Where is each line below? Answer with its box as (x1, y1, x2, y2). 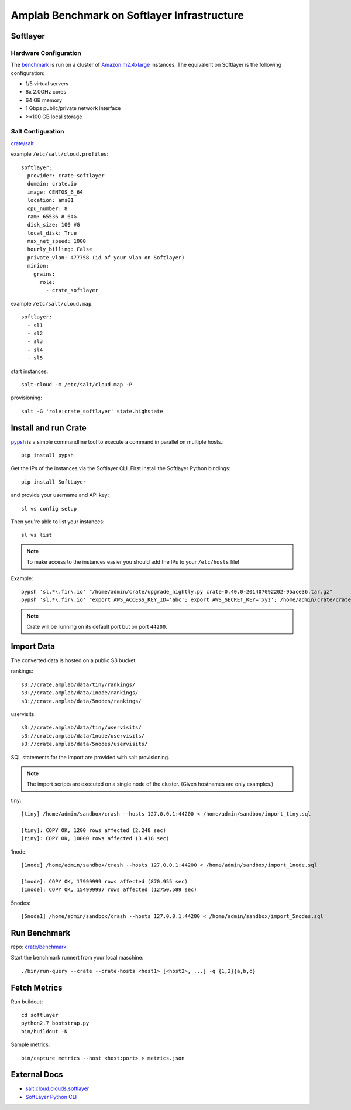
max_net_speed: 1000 (27, 238, 87, 245)
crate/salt (11, 139, 35, 146)
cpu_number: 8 (27, 205, 68, 212)
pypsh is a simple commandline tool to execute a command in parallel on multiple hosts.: (11, 438, 224, 445)
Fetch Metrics (11, 982, 63, 992)
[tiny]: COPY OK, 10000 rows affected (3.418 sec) (21, 835, 170, 842)
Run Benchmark (11, 928, 71, 938)
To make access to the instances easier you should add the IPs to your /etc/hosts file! (26, 559, 239, 566)
